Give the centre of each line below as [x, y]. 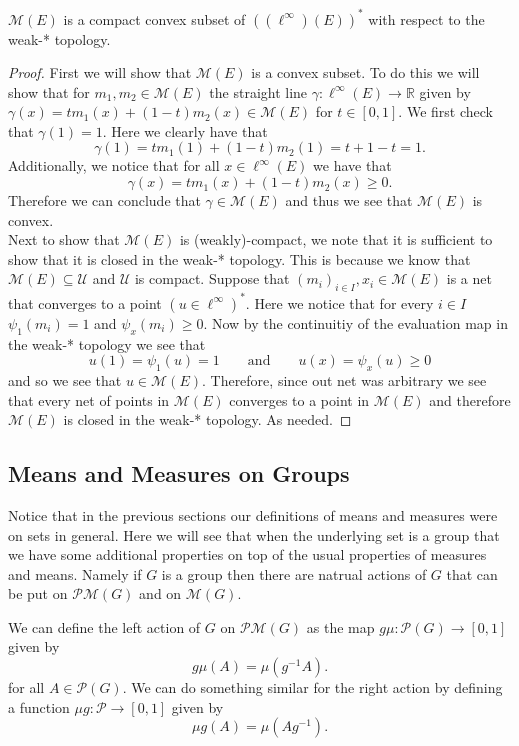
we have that [352, 165]
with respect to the [426, 18]
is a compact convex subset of [154, 18]
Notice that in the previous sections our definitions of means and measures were [253, 514]
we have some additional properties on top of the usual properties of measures [247, 554]
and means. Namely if [75, 573]
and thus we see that [349, 200]
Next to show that [64, 239]
